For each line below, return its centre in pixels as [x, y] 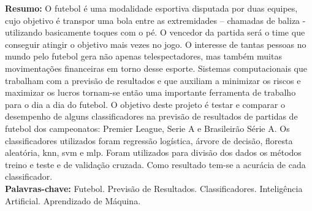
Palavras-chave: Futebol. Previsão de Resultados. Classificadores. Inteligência [154, 188]
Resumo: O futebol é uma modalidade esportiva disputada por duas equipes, [151, 8]
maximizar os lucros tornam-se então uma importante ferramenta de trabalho [150, 92]
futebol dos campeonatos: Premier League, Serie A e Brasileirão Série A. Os [147, 128]
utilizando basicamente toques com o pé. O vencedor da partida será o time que [155, 32]
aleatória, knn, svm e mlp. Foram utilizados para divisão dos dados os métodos [153, 152]
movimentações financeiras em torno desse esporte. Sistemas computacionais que [156, 68]
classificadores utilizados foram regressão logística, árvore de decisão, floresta [149, 140]
